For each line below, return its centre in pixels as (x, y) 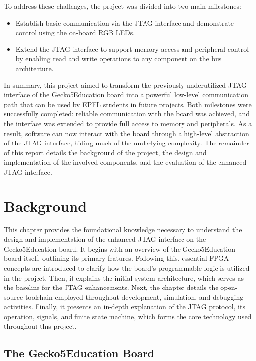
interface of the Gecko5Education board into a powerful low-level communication (126, 94)
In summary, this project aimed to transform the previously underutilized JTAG (126, 85)
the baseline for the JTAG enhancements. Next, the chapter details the (111, 287)
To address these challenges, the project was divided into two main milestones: (123, 6)
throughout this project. (40, 326)
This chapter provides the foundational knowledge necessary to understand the (123, 229)
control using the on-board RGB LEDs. (75, 32)
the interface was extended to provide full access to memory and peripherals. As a (128, 123)
